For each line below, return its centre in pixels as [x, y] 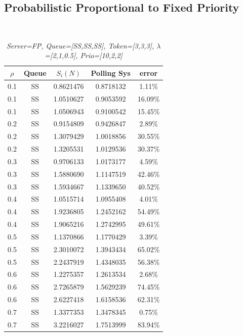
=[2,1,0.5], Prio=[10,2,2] [84, 55]
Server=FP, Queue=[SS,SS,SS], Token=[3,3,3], [80, 45]
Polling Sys [111, 73]
